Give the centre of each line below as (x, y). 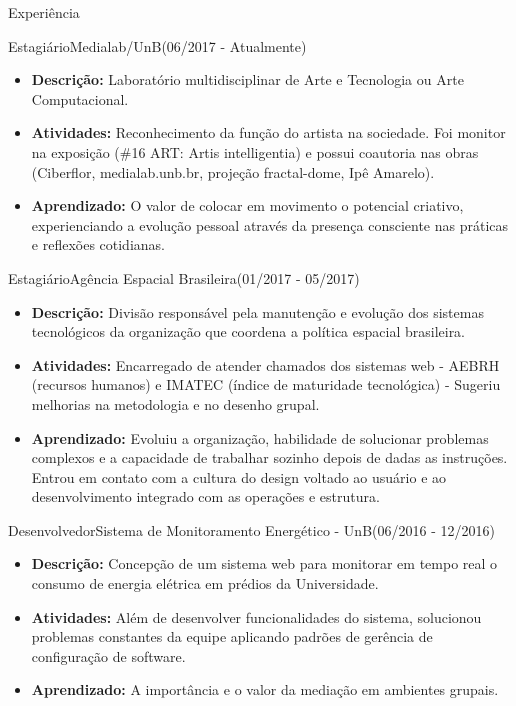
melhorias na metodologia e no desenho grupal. (175, 403)
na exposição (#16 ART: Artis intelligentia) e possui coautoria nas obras (255, 151)
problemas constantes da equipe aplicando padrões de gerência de (232, 636)
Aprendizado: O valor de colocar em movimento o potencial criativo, (247, 205)
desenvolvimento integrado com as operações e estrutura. (205, 496)
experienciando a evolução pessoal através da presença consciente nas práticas (270, 224)
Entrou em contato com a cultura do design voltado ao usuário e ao (239, 476)
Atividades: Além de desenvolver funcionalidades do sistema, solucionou (256, 616)
